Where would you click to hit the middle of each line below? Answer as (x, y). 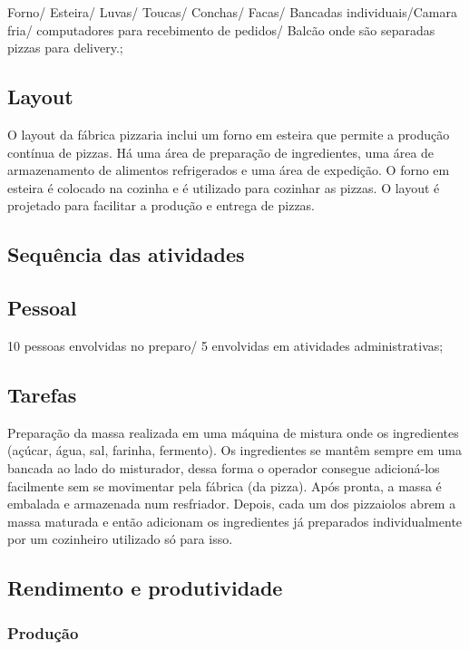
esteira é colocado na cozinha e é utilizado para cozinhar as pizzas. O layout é (224, 187)
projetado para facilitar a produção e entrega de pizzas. (161, 205)
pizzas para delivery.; (65, 48)
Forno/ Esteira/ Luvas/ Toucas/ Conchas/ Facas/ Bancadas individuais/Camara (232, 12)
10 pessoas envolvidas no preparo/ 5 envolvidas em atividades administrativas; (225, 345)
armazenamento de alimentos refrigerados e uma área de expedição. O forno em (229, 170)
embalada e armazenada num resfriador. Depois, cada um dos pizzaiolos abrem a (232, 504)
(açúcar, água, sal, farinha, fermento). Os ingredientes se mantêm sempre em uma (235, 450)
